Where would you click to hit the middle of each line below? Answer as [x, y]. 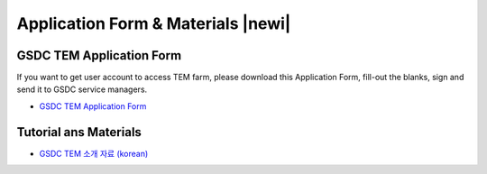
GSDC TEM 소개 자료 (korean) [94, 153]
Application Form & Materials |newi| [154, 23]
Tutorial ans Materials [79, 132]
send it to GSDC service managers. [82, 89]
